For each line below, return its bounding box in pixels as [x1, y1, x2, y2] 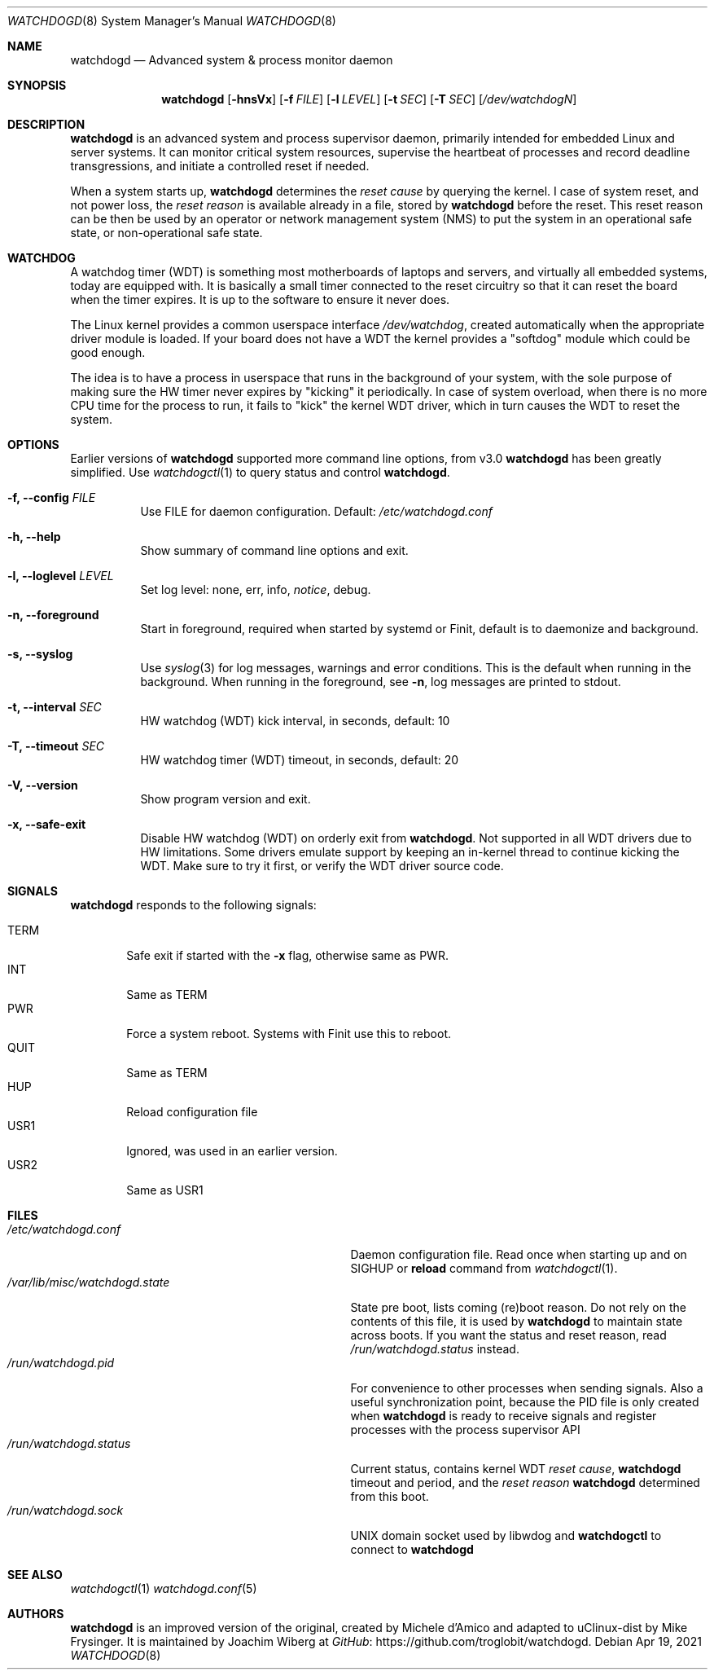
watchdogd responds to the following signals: [70, 898, 317, 912]
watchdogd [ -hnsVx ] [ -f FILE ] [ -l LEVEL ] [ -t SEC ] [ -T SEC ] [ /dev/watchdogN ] [161, 92, 577, 106]
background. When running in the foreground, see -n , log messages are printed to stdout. [140, 675, 621, 688]
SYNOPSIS [7, 78, 67, 92]
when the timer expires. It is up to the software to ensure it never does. [70, 293, 450, 306]
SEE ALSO [7, 1568, 63, 1581]
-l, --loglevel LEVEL [7, 569, 114, 583]
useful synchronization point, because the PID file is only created [350, 1395, 699, 1409]
